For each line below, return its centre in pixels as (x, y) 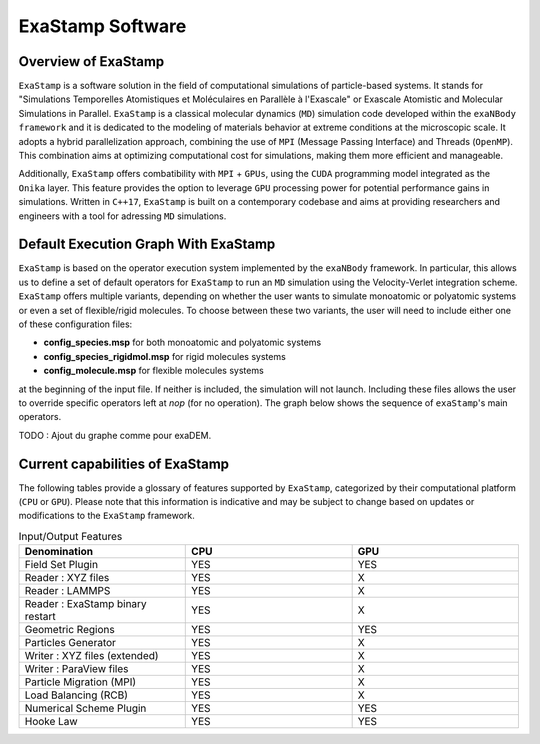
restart (40, 617)
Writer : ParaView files (76, 669)
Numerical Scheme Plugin (85, 708)
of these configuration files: (75, 324)
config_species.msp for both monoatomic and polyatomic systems (182, 342)
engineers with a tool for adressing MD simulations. (122, 216)
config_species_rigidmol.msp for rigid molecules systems (165, 356)
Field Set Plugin (61, 565)
